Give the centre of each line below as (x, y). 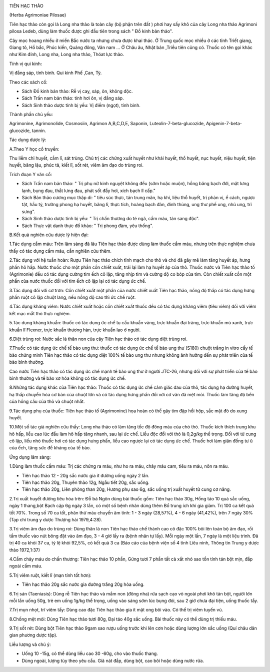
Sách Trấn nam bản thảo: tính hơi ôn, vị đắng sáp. (73, 98)
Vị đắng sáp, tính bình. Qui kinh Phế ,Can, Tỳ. (55, 73)
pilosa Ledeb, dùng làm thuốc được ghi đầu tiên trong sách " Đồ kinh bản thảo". (91, 31)
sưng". (28, 211)
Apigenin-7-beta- (224, 124)
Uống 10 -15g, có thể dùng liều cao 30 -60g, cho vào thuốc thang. (90, 653)
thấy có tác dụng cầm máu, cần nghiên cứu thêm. (60, 251)
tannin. (39, 131)
